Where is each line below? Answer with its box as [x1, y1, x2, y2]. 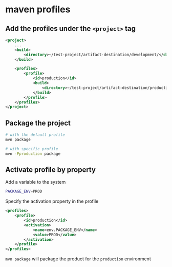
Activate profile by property [5, 165, 96, 174]
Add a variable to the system [5, 179, 66, 185]
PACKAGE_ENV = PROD [5, 189, 42, 194]
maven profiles [5, 4, 71, 15]
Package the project [5, 118, 71, 127]
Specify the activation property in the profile [5, 198, 99, 204]
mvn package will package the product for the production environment [5, 256, 151, 262]
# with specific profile [5, 146, 58, 151]
